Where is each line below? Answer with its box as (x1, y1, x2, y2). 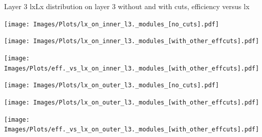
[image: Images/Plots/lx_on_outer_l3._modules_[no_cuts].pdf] (4, 82, 219, 89)
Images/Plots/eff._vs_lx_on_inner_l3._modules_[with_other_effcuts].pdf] (4, 64, 259, 72)
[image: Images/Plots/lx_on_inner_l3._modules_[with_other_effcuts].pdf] (4, 38, 259, 45)
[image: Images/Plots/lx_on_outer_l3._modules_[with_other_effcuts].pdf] (4, 98, 259, 106)
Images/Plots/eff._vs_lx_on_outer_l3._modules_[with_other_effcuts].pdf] (4, 126, 259, 133)
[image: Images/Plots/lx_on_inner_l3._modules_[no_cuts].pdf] (4, 20, 219, 28)
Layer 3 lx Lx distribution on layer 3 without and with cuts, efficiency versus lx (4, 1, 250, 11)
